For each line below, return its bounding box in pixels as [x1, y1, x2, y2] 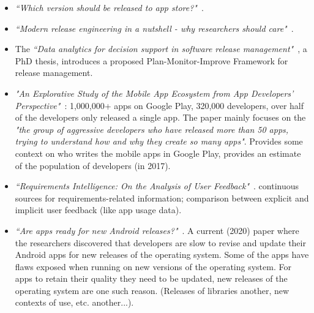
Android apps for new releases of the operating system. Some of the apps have [15, 248, 309, 261]
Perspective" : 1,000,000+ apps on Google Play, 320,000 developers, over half [15, 99, 304, 111]
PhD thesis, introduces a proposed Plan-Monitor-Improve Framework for [15, 54, 288, 67]
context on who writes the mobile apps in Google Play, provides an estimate [15, 146, 301, 159]
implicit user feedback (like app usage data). [15, 203, 182, 216]
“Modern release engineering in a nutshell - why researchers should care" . [15, 21, 294, 34]
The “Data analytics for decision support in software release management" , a [15, 42, 307, 55]
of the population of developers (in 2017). [15, 159, 171, 172]
